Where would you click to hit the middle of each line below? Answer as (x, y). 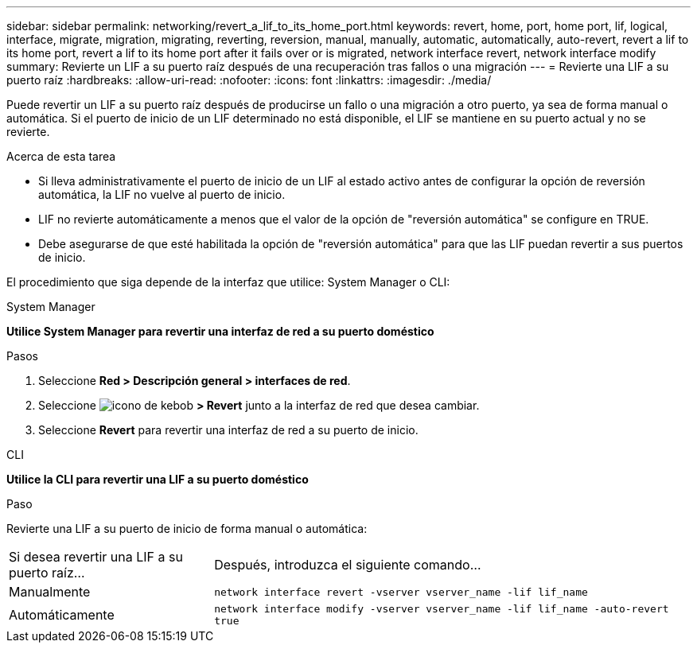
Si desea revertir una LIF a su (96, 557)
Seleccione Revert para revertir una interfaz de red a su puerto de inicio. (228, 430)
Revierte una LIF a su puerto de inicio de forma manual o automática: (187, 529)
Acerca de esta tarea (61, 156)
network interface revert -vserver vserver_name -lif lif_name (401, 592)
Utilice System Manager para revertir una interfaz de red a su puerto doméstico (220, 331)
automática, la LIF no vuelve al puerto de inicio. (162, 194)
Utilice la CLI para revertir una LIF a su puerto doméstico (158, 479)
